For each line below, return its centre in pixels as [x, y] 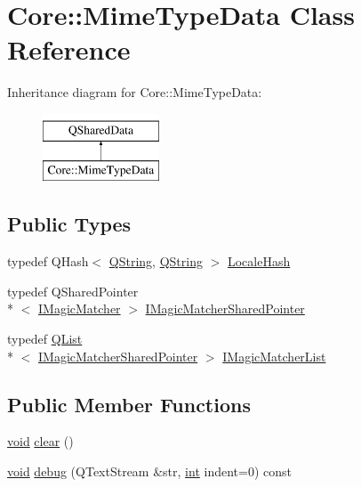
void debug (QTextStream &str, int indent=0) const [149, 471]
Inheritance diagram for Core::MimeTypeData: [135, 92]
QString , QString [156, 261]
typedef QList [45, 339]
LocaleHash [259, 261]
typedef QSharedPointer [73, 291]
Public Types [69, 224]
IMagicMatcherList [274, 356]
